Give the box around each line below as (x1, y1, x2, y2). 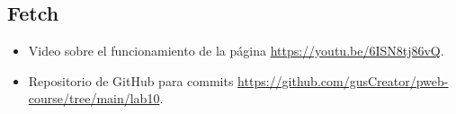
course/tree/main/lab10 (28, 89, 160, 108)
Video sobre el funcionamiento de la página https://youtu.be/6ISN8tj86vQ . (28, 41, 444, 60)
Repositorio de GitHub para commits (28, 71, 234, 90)
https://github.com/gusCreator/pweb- (237, 71, 449, 90)
